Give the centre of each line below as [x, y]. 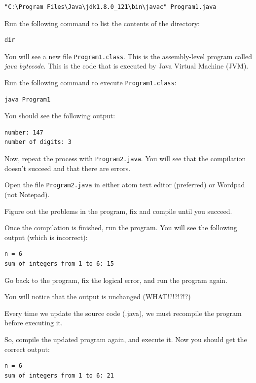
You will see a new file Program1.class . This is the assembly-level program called [128, 56]
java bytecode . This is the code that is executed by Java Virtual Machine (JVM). [127, 66]
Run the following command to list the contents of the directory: [102, 23]
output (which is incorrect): [46, 237]
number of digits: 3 [38, 142]
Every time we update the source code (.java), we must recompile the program [123, 313]
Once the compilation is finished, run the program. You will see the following [121, 227]
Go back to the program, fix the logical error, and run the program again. [116, 280]
